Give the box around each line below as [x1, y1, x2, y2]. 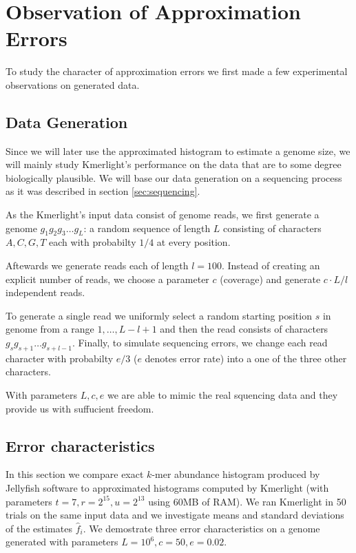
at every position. [156, 235, 231, 249]
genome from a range [6, 322, 94, 336]
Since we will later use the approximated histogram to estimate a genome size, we [6, 143, 350, 158]
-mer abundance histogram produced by [151, 467, 320, 481]
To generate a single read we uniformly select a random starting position [6, 308, 312, 322]
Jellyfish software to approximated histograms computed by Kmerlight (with [6, 481, 329, 494]
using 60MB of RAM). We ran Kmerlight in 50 [148, 494, 346, 508]
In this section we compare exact [6, 467, 144, 481]
